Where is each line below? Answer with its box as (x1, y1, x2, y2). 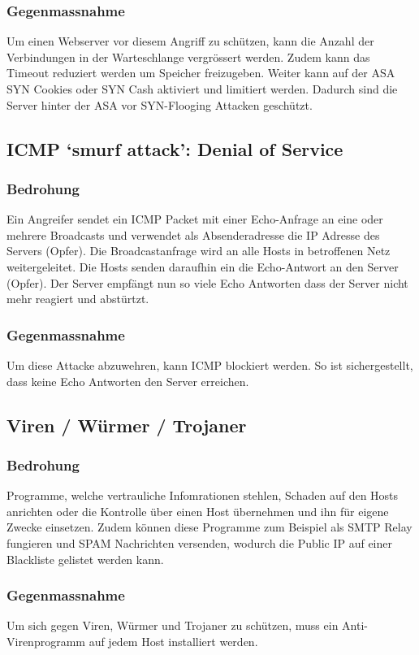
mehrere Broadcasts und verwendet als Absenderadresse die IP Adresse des (6, 226, 380, 243)
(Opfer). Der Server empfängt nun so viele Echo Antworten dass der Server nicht (6, 274, 408, 291)
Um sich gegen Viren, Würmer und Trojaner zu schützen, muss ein (6, 617, 339, 634)
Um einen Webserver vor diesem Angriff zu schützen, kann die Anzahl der (6, 33, 374, 50)
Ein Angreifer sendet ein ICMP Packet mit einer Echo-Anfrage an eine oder (6, 210, 383, 228)
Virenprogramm (6, 632, 85, 649)
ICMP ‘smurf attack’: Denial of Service (6, 136, 343, 161)
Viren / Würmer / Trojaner (6, 412, 247, 437)
